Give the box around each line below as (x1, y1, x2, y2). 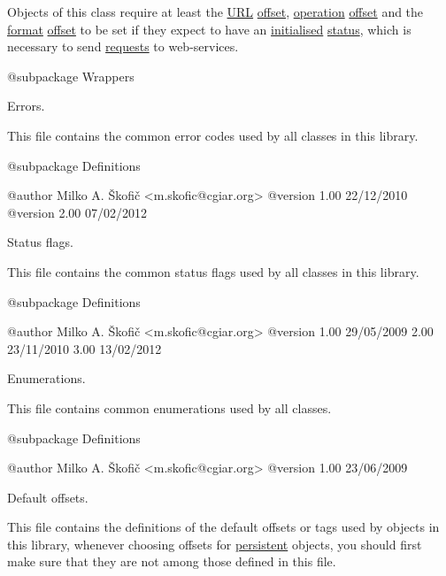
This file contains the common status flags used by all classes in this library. (7, 262, 419, 280)
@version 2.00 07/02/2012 (7, 203, 148, 221)
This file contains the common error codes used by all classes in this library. (7, 126, 419, 144)
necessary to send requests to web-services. (7, 37, 239, 56)
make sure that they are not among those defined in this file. (7, 552, 336, 571)
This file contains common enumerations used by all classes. (7, 398, 332, 417)
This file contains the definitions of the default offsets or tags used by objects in (7, 518, 440, 536)
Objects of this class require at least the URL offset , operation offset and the (7, 3, 424, 20)
